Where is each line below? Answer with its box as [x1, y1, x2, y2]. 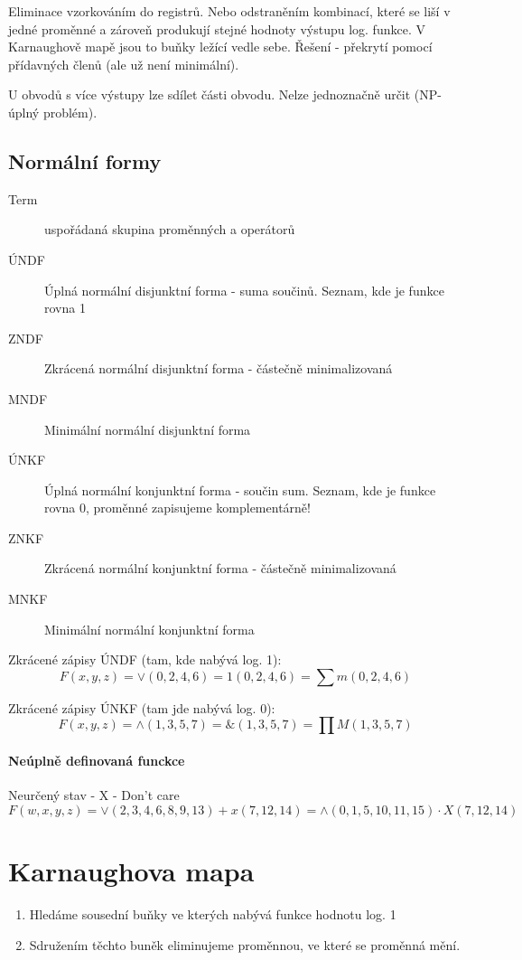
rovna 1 [44, 298, 86, 317]
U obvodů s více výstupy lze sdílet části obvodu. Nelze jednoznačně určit [8, 85, 411, 104]
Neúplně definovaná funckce [8, 751, 185, 770]
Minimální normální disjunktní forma [44, 419, 251, 438]
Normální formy [8, 146, 162, 174]
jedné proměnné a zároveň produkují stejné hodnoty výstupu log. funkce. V [8, 19, 425, 38]
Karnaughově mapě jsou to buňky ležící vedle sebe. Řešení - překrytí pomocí [8, 37, 433, 56]
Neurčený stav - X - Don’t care [8, 786, 180, 805]
